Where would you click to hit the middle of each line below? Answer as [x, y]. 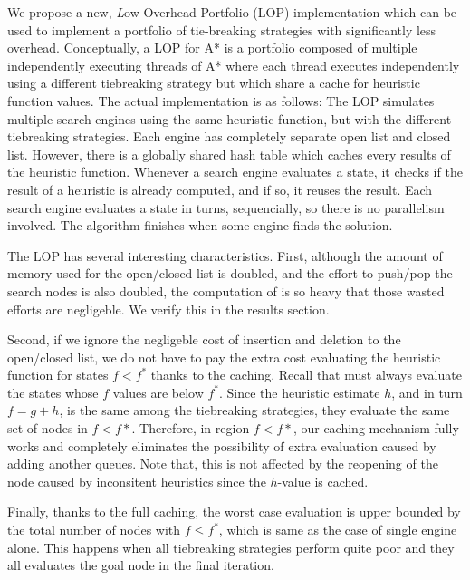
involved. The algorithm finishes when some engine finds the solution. [200, 225]
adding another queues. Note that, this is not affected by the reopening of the [223, 464]
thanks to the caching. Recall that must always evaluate [306, 375]
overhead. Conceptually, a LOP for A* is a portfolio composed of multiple [212, 48]
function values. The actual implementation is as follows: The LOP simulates [221, 100]
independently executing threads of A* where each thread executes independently [234, 65]
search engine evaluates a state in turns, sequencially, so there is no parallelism [226, 207]
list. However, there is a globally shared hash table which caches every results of [229, 154]
